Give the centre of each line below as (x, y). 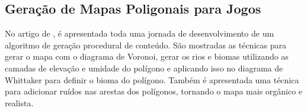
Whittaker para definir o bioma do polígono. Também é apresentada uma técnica (152, 79)
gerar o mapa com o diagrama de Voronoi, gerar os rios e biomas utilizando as (147, 56)
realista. (19, 102)
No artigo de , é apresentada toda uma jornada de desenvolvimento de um (140, 33)
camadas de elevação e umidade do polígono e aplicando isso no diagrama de (144, 68)
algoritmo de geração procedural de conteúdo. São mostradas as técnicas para (145, 45)
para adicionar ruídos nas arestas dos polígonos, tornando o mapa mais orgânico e (154, 91)
